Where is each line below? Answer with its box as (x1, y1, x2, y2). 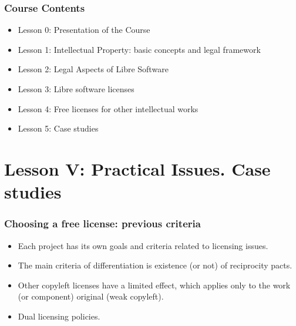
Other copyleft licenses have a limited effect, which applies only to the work (18, 278, 291, 291)
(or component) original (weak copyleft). (18, 290, 164, 303)
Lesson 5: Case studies (18, 122, 99, 135)
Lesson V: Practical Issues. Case (4, 156, 271, 180)
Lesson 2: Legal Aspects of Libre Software (18, 63, 169, 75)
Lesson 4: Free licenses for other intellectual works (18, 102, 199, 115)
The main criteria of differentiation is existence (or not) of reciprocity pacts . (18, 259, 292, 271)
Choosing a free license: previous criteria (4, 216, 201, 231)
